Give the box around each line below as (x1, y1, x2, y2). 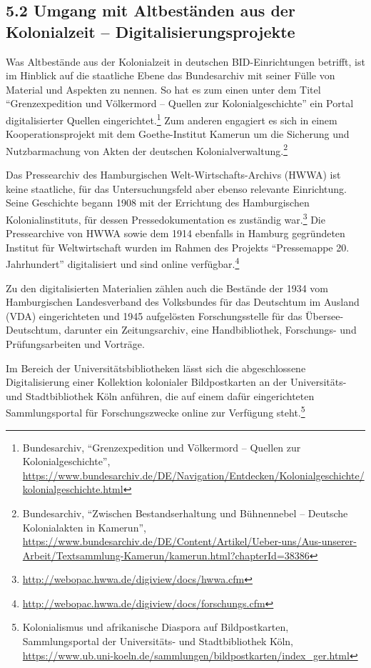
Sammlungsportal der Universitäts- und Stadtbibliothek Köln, (22, 634, 293, 649)
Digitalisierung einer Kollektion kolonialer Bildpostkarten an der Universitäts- (6, 374, 347, 389)
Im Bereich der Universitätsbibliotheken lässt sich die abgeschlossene (6, 360, 306, 375)
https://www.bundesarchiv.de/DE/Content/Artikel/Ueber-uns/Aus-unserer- (22, 534, 357, 549)
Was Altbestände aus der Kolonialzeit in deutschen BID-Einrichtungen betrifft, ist (6, 54, 365, 69)
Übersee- (305, 308, 344, 323)
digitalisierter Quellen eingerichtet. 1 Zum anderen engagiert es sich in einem (6, 110, 337, 127)
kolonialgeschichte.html (22, 482, 123, 497)
